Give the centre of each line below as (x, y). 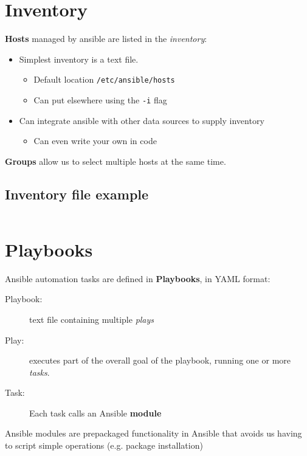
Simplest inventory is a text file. (79, 59)
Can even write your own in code (95, 141)
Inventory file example (77, 194)
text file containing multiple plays (92, 319)
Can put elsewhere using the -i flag (100, 99)
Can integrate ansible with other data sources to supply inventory (142, 120)
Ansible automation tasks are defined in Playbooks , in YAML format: (138, 278)
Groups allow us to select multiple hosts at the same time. (116, 161)
